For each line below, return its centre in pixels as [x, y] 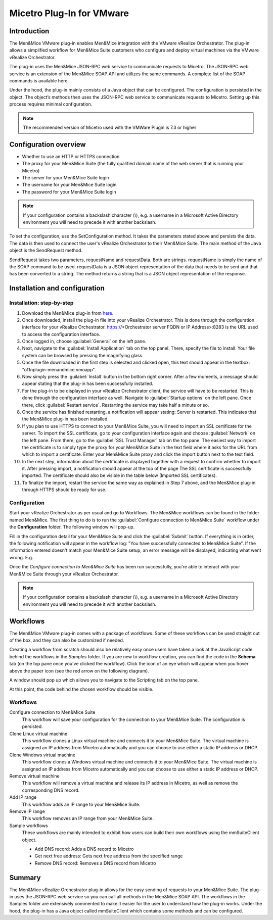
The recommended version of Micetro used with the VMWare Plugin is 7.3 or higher [110, 127]
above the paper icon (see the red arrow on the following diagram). [79, 671]
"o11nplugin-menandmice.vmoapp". [59, 369]
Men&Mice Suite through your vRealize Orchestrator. [64, 574]
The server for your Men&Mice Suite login [65, 178]
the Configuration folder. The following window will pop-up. [72, 527]
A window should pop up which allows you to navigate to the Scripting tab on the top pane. [104, 680]
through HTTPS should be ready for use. [64, 490]
